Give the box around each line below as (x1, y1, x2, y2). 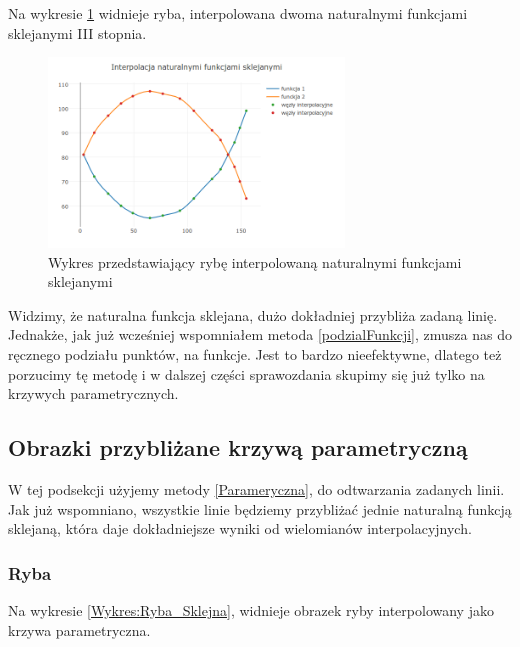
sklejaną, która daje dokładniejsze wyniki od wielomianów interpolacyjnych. (8, 518, 472, 539)
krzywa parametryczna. (8, 619, 151, 640)
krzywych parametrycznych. (8, 383, 179, 404)
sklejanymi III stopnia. (8, 22, 147, 43)
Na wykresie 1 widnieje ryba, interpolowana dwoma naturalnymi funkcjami (8, 3, 468, 23)
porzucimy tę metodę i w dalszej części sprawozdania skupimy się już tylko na (8, 363, 485, 384)
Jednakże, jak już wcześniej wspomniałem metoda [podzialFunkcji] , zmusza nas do (8, 324, 512, 345)
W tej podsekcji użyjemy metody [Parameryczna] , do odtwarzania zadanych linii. (8, 478, 505, 499)
